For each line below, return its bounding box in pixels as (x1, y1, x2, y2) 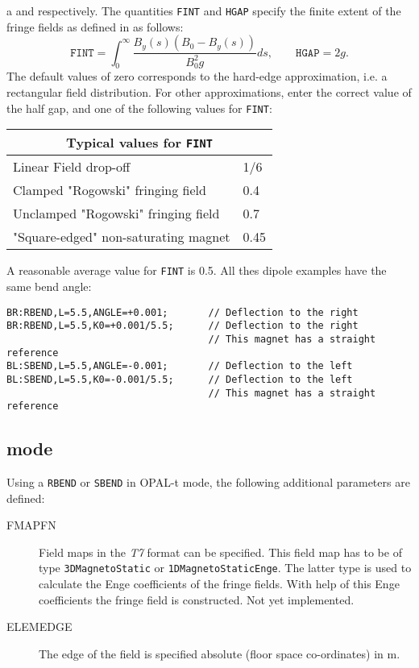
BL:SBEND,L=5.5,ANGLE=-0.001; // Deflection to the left (6, 360, 353, 372)
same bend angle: (6, 277, 92, 294)
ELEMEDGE (6, 618, 73, 635)
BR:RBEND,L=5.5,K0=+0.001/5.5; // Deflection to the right (6, 320, 359, 332)
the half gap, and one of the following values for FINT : (6, 99, 272, 116)
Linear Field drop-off (13, 157, 131, 176)
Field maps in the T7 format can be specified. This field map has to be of (39, 543, 402, 560)
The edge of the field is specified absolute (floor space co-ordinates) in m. (39, 645, 400, 662)
